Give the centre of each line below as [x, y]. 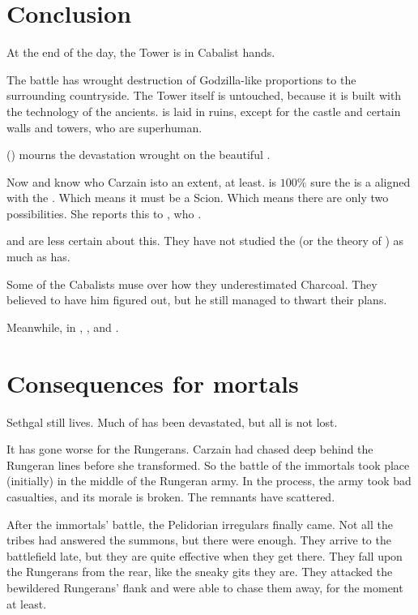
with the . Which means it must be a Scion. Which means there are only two [198, 198]
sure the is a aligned [360, 181]
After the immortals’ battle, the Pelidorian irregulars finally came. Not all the [200, 524]
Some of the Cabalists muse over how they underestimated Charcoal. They [192, 284]
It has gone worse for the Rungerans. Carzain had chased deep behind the [190, 449]
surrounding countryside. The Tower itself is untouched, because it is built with [204, 95]
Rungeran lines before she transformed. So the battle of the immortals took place [208, 464]
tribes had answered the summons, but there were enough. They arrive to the [199, 540]
